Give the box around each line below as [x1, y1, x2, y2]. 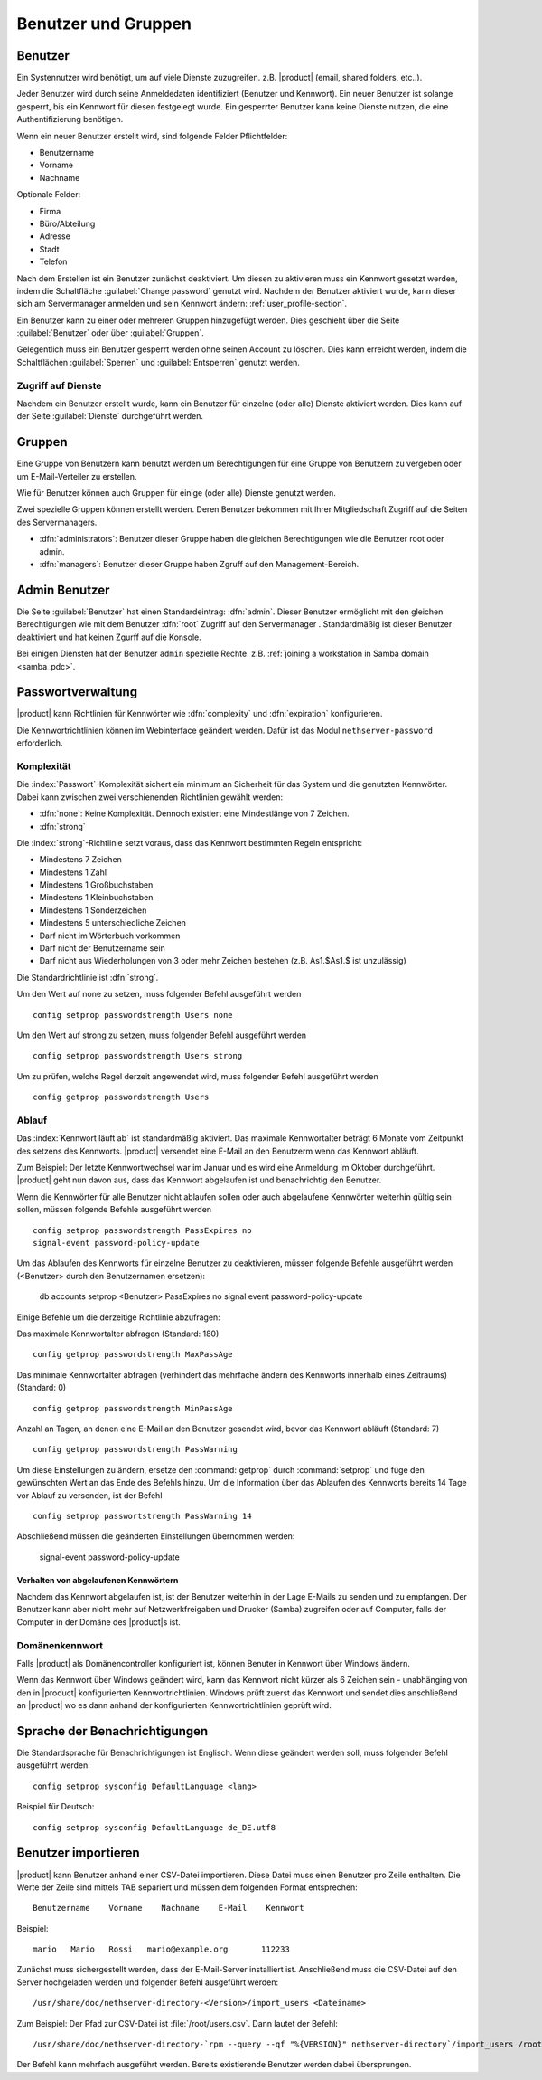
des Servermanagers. [16, 517, 98, 527]
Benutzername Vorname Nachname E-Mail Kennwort [33, 1903, 304, 1914]
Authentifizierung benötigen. [16, 114, 124, 125]
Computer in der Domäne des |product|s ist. [16, 1616, 181, 1628]
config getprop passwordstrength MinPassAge [33, 1403, 234, 1413]
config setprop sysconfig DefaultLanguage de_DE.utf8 [33, 1822, 276, 1832]
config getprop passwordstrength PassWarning [33, 1444, 238, 1455]
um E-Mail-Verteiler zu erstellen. [16, 470, 137, 481]
